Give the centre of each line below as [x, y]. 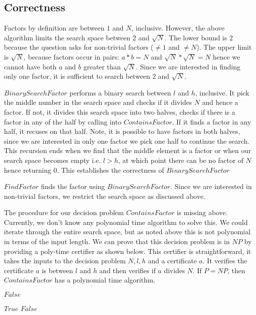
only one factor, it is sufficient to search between [77, 76]
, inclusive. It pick [222, 92]
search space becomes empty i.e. [53, 160]
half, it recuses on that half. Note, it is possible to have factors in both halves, [122, 131]
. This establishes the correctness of [110, 170]
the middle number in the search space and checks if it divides [98, 102]
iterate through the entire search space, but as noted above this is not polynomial [127, 232]
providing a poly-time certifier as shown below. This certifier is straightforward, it [128, 251]
